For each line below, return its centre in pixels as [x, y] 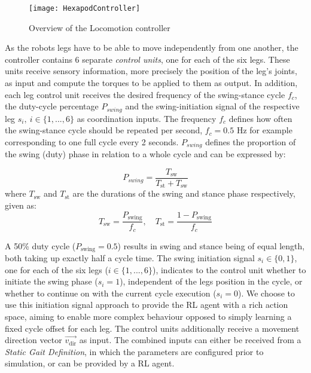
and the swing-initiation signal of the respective [212, 106]
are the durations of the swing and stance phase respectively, [184, 193]
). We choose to [266, 293]
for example [271, 130]
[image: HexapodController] [85, 8]
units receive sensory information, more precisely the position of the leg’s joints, [151, 71]
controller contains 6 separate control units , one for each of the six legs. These [147, 59]
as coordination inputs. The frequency [147, 118]
